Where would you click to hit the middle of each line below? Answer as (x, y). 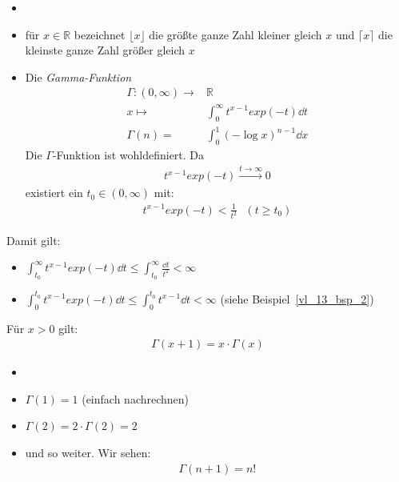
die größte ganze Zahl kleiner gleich (235, 34)
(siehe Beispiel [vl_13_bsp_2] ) (297, 298)
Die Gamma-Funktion (78, 76)
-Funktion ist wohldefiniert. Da (128, 155)
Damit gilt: (34, 240)
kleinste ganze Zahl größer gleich (105, 50)
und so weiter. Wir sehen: (88, 452)
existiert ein (54, 193)
